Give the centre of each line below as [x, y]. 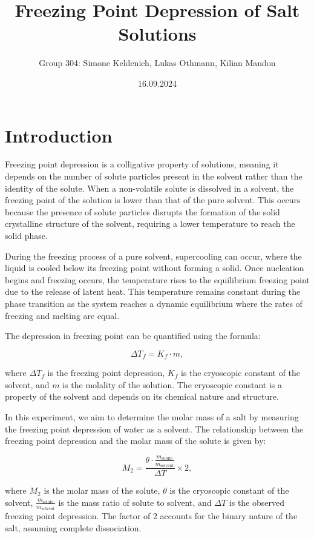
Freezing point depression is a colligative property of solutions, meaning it [142, 164]
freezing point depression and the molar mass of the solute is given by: [136, 441]
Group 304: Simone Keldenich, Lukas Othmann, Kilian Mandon [157, 63]
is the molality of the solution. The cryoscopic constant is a [172, 384]
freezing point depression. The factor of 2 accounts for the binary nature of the [151, 516]
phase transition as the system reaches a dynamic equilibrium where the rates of [154, 303]
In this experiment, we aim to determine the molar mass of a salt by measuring [152, 416]
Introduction [59, 135]
